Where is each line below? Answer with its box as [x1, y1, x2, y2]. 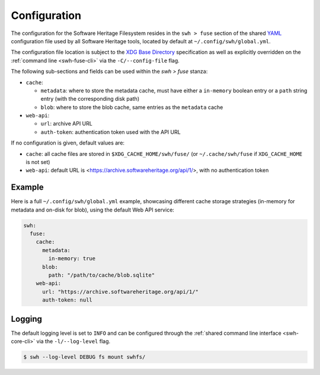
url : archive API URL [40, 120, 93, 127]
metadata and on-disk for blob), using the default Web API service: [11, 206, 175, 213]
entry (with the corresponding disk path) [40, 95, 139, 102]
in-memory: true [48, 255, 96, 262]
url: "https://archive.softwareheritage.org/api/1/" [42, 288, 199, 295]
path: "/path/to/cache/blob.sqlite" [48, 272, 155, 278]
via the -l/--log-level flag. [36, 338, 111, 345]
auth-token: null [42, 297, 93, 303]
